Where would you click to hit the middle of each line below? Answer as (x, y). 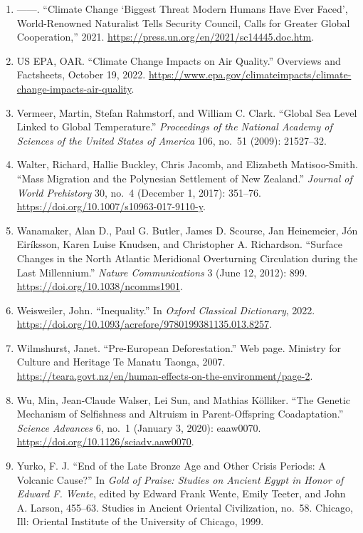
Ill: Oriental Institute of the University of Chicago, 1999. (140, 521)
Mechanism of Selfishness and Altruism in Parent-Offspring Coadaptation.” (180, 414)
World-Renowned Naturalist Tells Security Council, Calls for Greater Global (183, 22)
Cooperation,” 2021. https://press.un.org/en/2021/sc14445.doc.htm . (165, 37)
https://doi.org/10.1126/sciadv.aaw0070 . (105, 441)
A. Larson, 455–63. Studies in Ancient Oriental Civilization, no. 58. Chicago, (185, 507)
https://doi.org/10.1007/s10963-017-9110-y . (111, 206)
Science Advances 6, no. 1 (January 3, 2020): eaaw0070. (139, 427)
